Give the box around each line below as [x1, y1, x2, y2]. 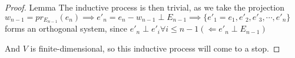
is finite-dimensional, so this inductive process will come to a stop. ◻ [30, 42, 280, 54]
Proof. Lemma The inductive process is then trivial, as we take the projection [5, 1, 284, 13]
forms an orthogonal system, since [5, 22, 128, 35]
